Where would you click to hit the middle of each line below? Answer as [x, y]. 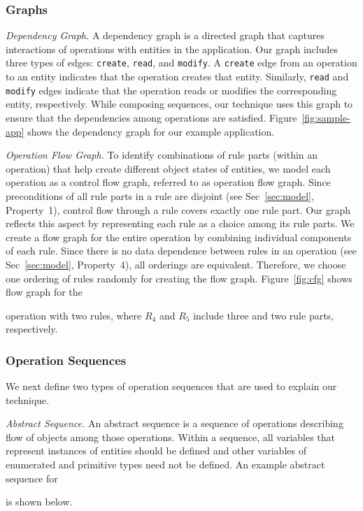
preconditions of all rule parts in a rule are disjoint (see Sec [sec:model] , [160, 195]
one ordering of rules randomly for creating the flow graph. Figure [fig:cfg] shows [179, 278]
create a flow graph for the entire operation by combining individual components [179, 237]
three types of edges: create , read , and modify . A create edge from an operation [181, 63]
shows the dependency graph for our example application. [151, 131]
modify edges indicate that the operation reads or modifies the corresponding [171, 90]
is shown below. [39, 502]
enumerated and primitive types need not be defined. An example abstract [165, 465]
